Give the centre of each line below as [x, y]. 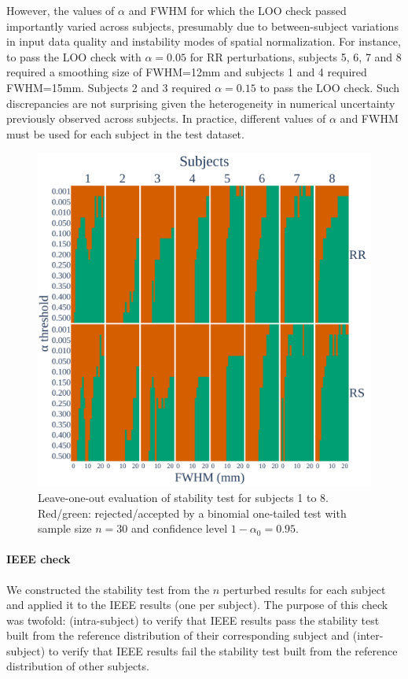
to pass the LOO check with [74, 56]
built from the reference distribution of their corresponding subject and [178, 635]
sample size [65, 528]
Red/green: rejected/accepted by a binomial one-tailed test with [192, 513]
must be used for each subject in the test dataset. [125, 133]
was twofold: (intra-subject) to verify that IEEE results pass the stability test [193, 620]
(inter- [368, 635]
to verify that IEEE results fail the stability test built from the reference [223, 650]
